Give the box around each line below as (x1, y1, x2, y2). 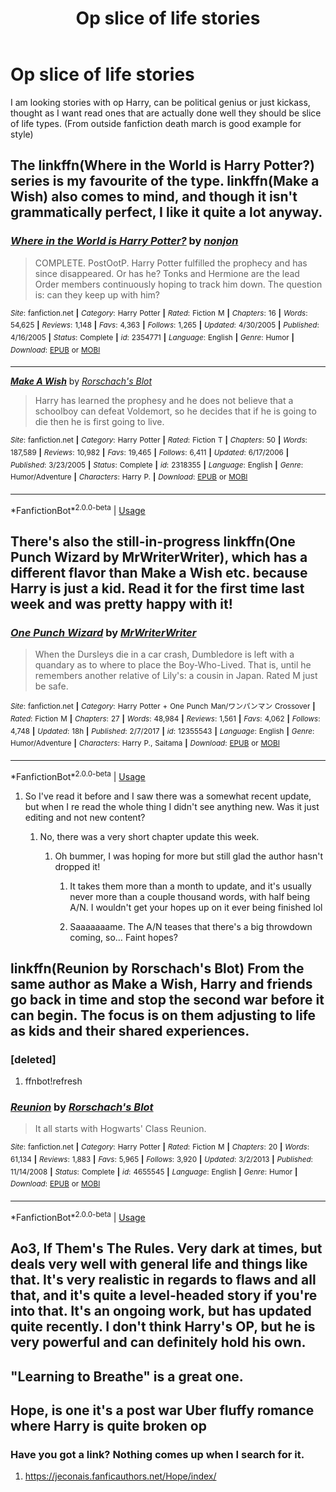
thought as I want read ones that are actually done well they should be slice (10, 107, 322, 119)
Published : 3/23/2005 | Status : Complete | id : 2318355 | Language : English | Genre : (10, 460, 304, 470)
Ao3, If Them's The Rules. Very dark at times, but (10, 1240, 323, 1257)
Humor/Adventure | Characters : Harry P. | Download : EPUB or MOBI (10, 472, 248, 482)
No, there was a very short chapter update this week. (39, 830, 260, 842)
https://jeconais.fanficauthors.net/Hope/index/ (24, 1470, 217, 1482)
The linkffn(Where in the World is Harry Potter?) (10, 157, 315, 174)
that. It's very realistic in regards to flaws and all (10, 1272, 317, 1289)
